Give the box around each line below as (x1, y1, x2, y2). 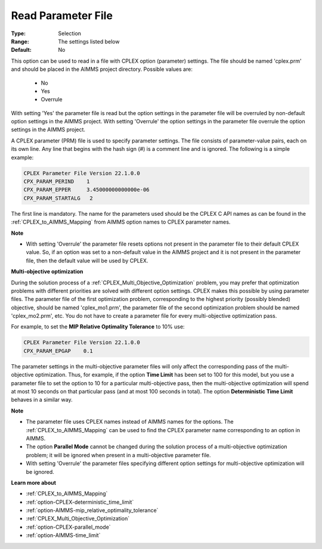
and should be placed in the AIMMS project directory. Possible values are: (11, 66, 193, 73)
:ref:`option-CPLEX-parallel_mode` (26, 523, 111, 531)
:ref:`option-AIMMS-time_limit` (26, 532, 101, 539)
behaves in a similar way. (11, 396, 73, 404)
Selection (58, 30, 82, 37)
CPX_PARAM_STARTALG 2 (23, 194, 94, 201)
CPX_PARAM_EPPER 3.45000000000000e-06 (23, 187, 150, 193)
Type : (11, 30, 26, 37)
